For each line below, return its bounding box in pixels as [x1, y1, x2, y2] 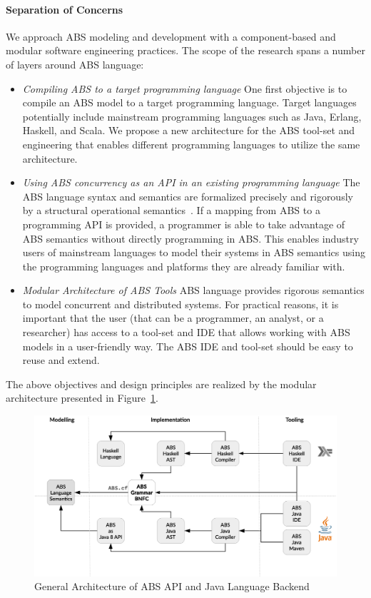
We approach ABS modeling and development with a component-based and [6, 29, 336, 44]
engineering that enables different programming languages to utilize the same [22, 136, 360, 151]
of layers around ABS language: [6, 56, 144, 71]
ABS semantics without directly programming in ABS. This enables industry [22, 230, 359, 245]
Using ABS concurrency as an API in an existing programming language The [22, 175, 360, 190]
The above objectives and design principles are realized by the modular [6, 376, 317, 391]
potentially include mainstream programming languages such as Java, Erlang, [22, 108, 362, 123]
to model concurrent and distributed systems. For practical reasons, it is [22, 296, 339, 311]
